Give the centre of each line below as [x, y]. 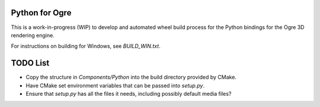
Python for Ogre [41, 13]
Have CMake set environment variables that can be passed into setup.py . [115, 85]
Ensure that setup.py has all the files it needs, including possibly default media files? [129, 93]
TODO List [30, 63]
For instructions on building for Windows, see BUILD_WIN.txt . [86, 46]
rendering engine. [33, 35]
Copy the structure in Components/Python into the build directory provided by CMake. [131, 77]
